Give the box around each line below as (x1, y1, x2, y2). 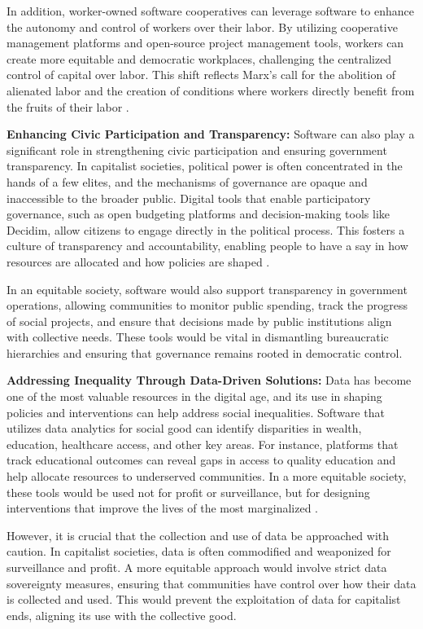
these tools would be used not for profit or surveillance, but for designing (7, 483, 370, 500)
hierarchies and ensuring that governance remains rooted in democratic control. (7, 344, 403, 361)
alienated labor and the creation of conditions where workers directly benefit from (7, 81, 415, 99)
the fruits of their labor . (7, 98, 129, 115)
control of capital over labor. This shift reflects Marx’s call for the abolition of (7, 66, 396, 83)
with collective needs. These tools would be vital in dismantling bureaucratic (7, 328, 389, 345)
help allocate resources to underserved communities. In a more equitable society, (7, 468, 407, 485)
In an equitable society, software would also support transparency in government (7, 280, 408, 297)
